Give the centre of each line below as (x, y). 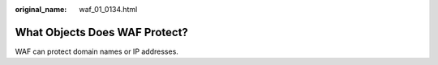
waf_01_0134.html (108, 9)
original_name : (41, 9)
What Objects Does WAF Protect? (101, 32)
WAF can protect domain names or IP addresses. (97, 51)
